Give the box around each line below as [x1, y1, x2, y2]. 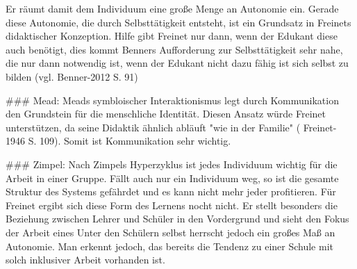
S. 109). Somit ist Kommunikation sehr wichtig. [28, 133, 231, 148]
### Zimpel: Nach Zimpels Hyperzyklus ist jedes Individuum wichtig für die [6, 156, 338, 171]
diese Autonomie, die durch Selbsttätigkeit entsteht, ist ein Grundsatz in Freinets [6, 15, 351, 29]
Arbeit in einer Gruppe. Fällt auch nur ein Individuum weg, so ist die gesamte [6, 170, 339, 185]
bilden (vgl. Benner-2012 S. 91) [6, 69, 138, 83]
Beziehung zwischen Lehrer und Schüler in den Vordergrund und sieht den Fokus [6, 211, 349, 226]
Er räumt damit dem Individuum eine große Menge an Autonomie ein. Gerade [6, 1, 339, 15]
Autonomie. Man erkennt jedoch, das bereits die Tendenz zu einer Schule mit [6, 238, 333, 253]
